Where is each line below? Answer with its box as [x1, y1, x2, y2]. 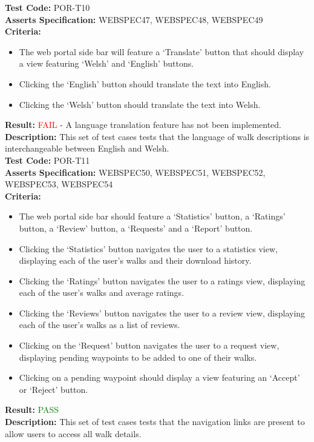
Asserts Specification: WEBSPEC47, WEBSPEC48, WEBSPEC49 [5, 13, 263, 25]
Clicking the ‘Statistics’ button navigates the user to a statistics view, [19, 242, 278, 255]
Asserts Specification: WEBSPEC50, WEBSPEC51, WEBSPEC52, [5, 166, 266, 178]
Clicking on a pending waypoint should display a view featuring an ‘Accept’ [19, 371, 300, 384]
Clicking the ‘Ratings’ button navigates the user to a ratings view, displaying [19, 274, 306, 287]
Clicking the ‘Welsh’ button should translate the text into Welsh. [19, 98, 261, 110]
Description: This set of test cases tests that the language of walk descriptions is [5, 130, 310, 142]
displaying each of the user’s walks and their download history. [19, 254, 252, 267]
